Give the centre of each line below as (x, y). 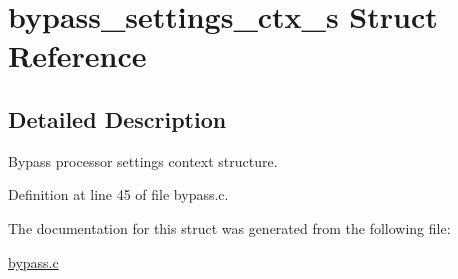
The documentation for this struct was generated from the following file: (229, 227)
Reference (77, 55)
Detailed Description (117, 118)
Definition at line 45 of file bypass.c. (118, 194)
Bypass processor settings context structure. (143, 160)
